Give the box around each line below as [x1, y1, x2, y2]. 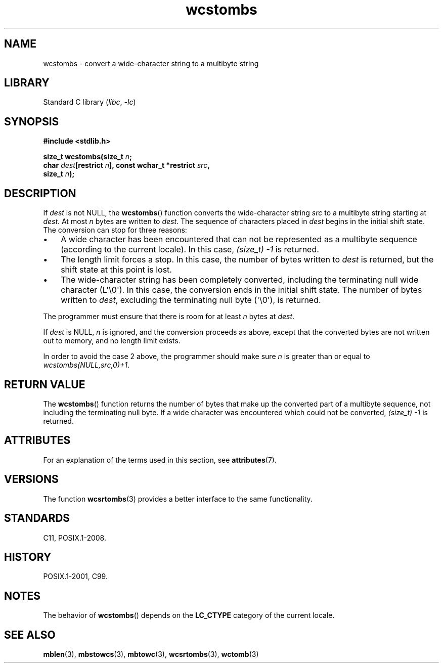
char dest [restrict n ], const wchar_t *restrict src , [43, 161, 210, 170]
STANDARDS [4, 512, 70, 525]
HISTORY [4, 550, 52, 563]
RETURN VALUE [4, 378, 85, 391]
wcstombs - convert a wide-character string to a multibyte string [43, 59, 259, 68]
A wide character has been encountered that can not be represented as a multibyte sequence [61, 234, 417, 245]
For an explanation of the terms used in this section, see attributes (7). [43, 455, 277, 464]
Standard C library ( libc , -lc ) [43, 98, 136, 107]
